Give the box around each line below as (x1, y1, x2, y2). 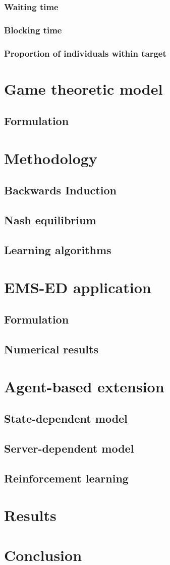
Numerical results (4, 341, 98, 356)
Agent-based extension (4, 376, 164, 396)
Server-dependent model (4, 440, 134, 456)
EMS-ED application (4, 276, 151, 297)
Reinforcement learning (4, 470, 129, 486)
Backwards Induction (4, 182, 117, 198)
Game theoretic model (4, 78, 163, 99)
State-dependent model (4, 411, 128, 426)
